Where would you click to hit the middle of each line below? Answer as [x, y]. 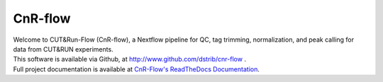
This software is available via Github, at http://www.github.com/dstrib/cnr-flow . [129, 59]
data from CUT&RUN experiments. [63, 49]
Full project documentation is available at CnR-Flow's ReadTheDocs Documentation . [137, 69]
